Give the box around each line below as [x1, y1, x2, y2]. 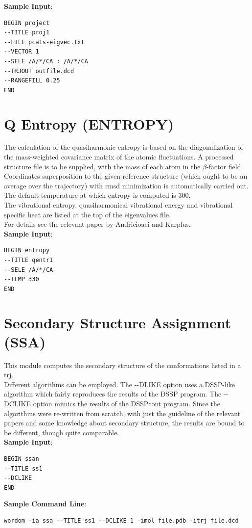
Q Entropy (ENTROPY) [4, 113, 174, 133]
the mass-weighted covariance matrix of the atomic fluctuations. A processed [4, 152, 234, 162]
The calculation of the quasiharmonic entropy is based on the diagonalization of [4, 142, 243, 152]
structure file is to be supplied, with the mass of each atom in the [4, 161, 201, 171]
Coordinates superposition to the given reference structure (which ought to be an [4, 171, 248, 181]
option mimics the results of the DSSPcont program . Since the [33, 398, 220, 409]
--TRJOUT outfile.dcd [4, 67, 74, 75]
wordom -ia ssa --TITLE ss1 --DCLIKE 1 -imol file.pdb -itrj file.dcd [4, 517, 239, 524]
